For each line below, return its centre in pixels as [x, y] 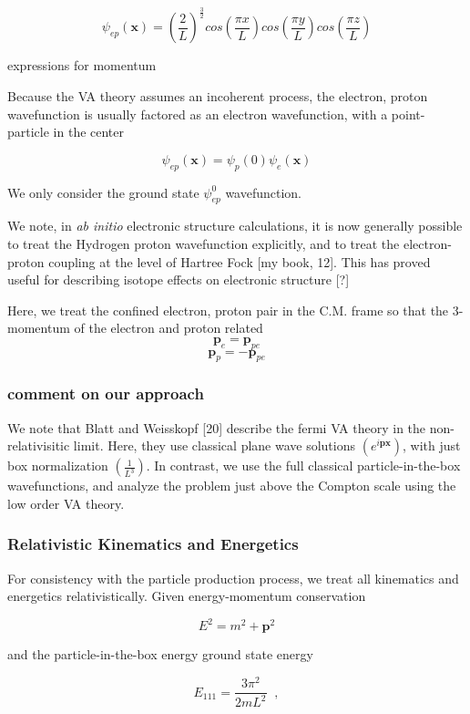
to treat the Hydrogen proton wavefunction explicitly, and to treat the [204, 243]
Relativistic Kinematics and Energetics [153, 544]
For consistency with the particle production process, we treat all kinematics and [233, 578]
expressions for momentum [82, 65]
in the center [89, 132]
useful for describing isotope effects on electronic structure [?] [179, 279]
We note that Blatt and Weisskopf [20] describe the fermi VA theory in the [217, 427]
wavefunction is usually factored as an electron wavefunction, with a [198, 114]
